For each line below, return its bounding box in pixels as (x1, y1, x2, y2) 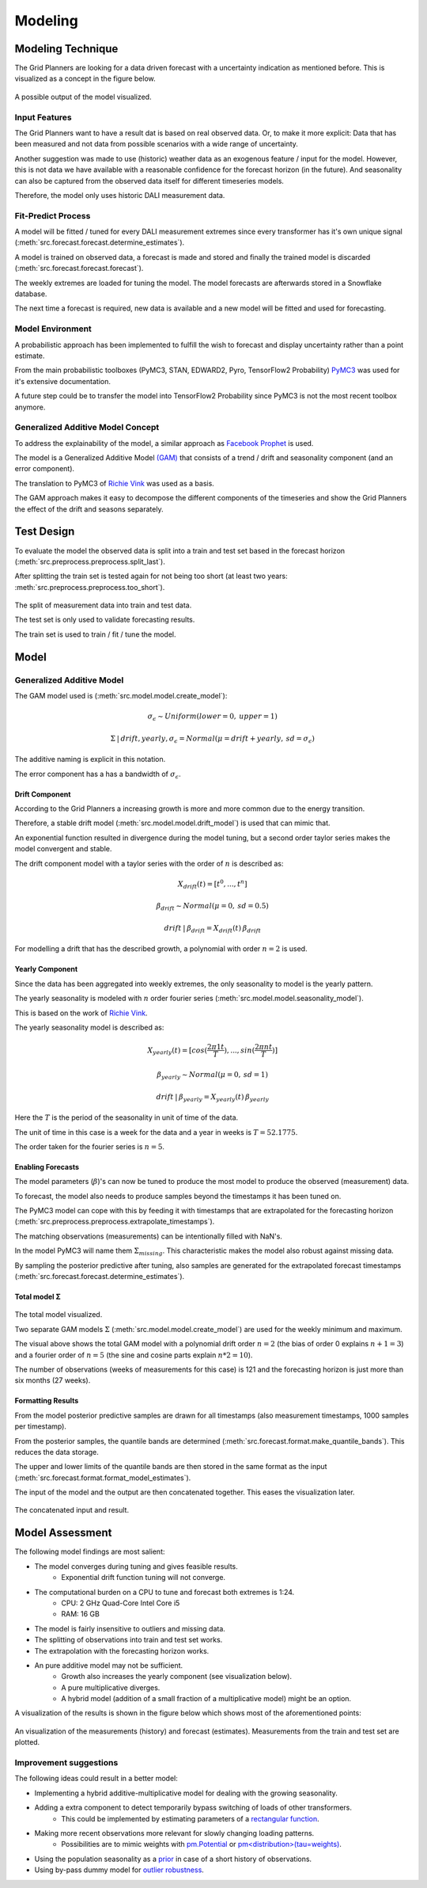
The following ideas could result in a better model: (14, 1774, 178, 1783)
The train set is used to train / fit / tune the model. (14, 630, 176, 639)
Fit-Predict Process (14, 210, 91, 221)
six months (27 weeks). (14, 1376, 91, 1385)
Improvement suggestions (14, 1757, 119, 1768)
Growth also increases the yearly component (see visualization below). (61, 1672, 293, 1681)
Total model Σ (14, 1292, 61, 1302)
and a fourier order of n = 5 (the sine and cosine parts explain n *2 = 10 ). (14, 1350, 253, 1360)
